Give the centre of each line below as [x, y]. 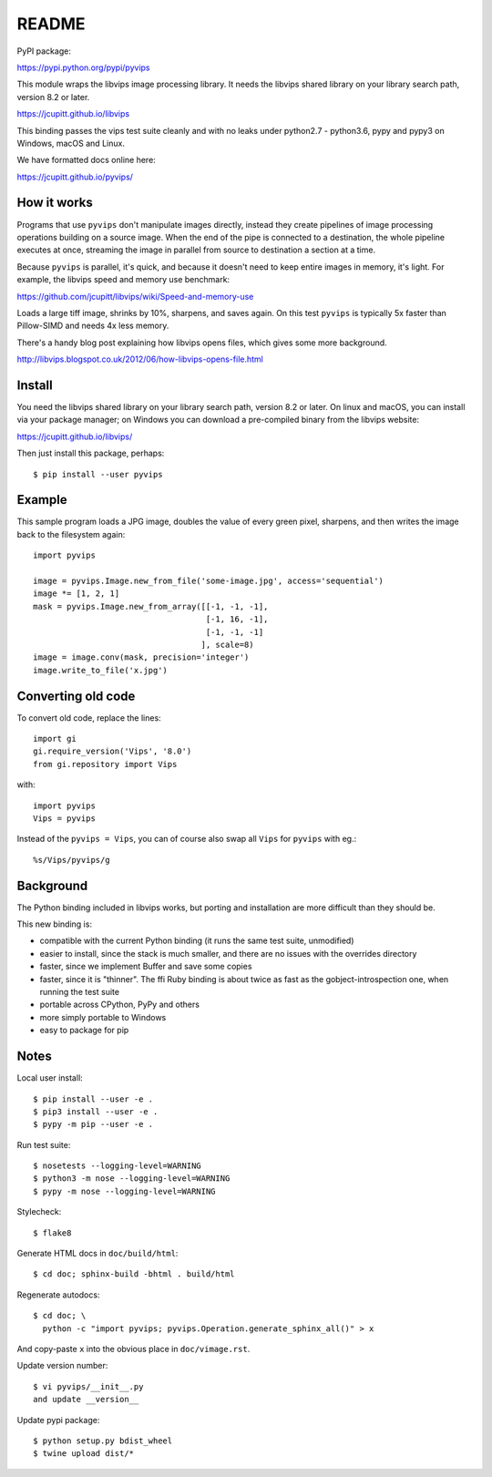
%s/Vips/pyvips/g [72, 860]
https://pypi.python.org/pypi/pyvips [83, 67]
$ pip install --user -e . [93, 1099]
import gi [55, 739]
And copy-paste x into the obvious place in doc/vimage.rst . [133, 1349]
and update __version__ [86, 1400]
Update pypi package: [58, 1420]
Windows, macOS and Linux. [71, 143]
